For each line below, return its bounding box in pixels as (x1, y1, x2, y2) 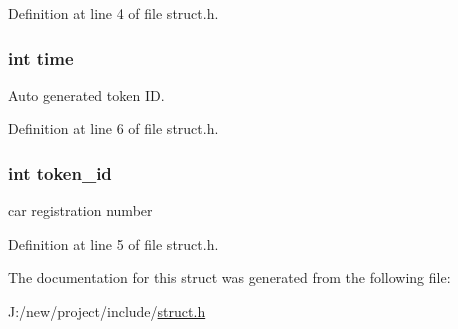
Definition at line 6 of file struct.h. (8, 118, 219, 139)
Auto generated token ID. (8, 84, 165, 105)
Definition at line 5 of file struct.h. (8, 233, 219, 254)
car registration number (8, 200, 153, 221)
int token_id (8, 160, 112, 185)
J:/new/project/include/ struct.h (8, 301, 206, 321)
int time (8, 45, 74, 70)
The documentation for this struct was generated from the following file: (8, 267, 451, 288)
